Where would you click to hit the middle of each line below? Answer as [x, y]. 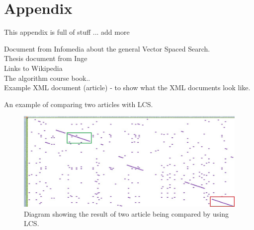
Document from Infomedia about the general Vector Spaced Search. [107, 48]
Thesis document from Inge [46, 58]
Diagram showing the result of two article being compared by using [127, 213]
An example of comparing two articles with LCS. [79, 104]
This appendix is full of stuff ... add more [67, 32]
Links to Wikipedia [33, 68]
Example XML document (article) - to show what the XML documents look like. [127, 87]
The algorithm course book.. [47, 78]
